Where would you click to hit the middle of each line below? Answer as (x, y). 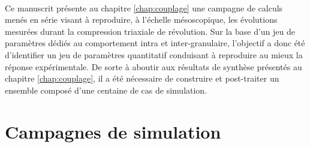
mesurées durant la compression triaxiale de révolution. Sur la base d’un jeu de (150, 31)
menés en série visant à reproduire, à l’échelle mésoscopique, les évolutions (141, 19)
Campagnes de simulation (113, 131)
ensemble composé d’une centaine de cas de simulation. (106, 90)
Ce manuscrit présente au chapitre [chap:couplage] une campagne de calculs (144, 7)
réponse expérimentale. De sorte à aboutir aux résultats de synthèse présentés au (154, 66)
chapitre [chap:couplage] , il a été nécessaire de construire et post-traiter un (142, 78)
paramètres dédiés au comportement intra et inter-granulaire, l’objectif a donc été (155, 43)
